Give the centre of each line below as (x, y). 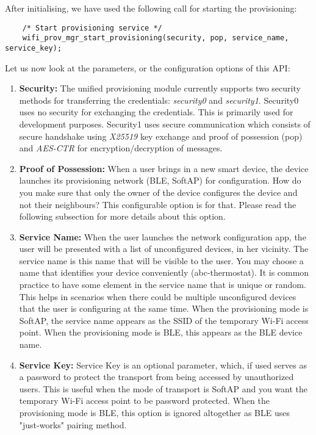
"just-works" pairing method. (73, 424)
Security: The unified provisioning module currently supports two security (160, 88)
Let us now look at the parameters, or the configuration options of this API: (148, 67)
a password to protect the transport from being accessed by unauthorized (156, 377)
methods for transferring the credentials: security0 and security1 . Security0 (159, 100)
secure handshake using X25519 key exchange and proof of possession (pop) (161, 136)
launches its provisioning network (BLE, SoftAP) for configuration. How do (160, 180)
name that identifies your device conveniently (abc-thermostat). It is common (164, 272)
